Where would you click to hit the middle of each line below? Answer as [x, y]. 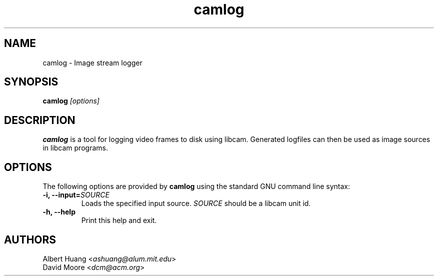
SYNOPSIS [31, 82]
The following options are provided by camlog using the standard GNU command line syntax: [196, 186]
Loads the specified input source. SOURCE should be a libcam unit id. [196, 203]
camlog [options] [71, 101]
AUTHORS [30, 239]
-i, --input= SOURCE [76, 195]
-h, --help [59, 212]
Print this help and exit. [119, 220]
